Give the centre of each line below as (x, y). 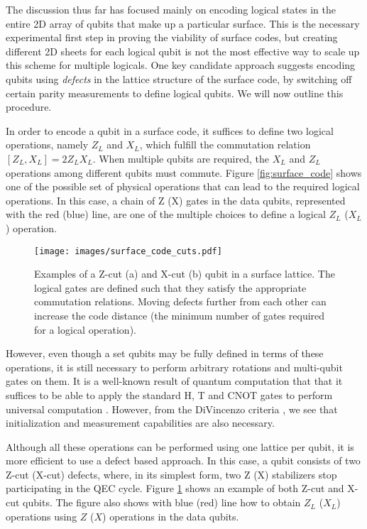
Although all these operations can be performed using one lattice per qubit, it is (180, 446)
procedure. (29, 107)
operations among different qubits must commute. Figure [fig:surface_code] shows (184, 172)
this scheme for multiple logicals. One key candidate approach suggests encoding (181, 65)
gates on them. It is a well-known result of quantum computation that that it (174, 381)
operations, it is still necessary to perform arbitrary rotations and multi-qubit (174, 367)
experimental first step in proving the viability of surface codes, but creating (172, 37)
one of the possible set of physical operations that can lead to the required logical (183, 186)
